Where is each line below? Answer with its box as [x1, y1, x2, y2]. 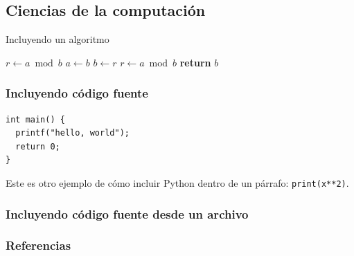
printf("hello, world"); [15, 128, 130, 138]
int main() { [6, 114, 65, 125]
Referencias [6, 237, 71, 254]
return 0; [15, 141, 60, 152]
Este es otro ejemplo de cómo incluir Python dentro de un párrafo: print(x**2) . [6, 175, 349, 190]
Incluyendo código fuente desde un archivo [6, 205, 249, 222]
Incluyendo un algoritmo [6, 32, 109, 46]
